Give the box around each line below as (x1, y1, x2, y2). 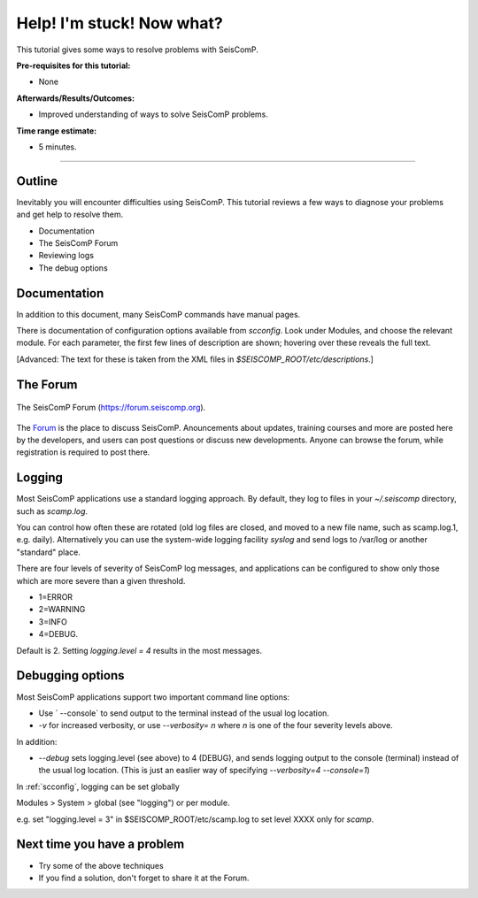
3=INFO (38, 616, 68, 627)
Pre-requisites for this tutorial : (16, 60, 131, 71)
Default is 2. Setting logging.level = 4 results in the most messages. (16, 645, 263, 656)
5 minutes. (38, 142, 77, 152)
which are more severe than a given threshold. (16, 575, 186, 586)
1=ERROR (38, 592, 73, 603)
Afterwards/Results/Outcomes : (16, 93, 135, 104)
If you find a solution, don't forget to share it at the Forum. (38, 872, 250, 883)
